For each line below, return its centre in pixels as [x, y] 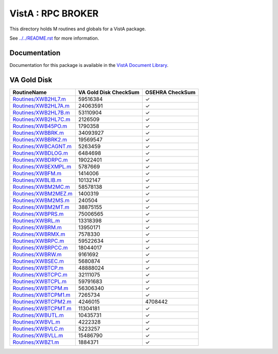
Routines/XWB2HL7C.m [41, 119]
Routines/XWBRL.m [36, 220]
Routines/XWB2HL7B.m [41, 112]
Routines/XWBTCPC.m [40, 274]
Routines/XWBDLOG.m [40, 153]
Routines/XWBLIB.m [37, 180]
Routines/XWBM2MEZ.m [43, 193]
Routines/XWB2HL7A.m [41, 105]
